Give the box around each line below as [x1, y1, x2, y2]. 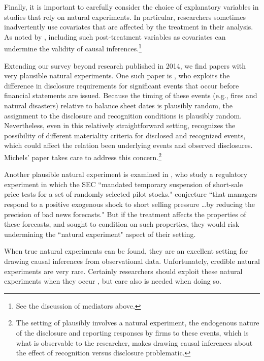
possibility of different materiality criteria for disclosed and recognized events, [4, 130, 246, 140]
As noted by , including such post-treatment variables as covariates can [4, 31, 226, 42]
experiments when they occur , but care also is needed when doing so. [4, 276, 221, 286]
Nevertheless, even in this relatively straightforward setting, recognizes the [4, 120, 236, 131]
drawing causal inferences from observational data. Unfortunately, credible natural [4, 255, 260, 266]
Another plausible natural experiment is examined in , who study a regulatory [4, 169, 248, 179]
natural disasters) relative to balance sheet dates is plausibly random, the [4, 100, 233, 110]
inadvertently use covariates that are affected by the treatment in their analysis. [4, 21, 253, 32]
